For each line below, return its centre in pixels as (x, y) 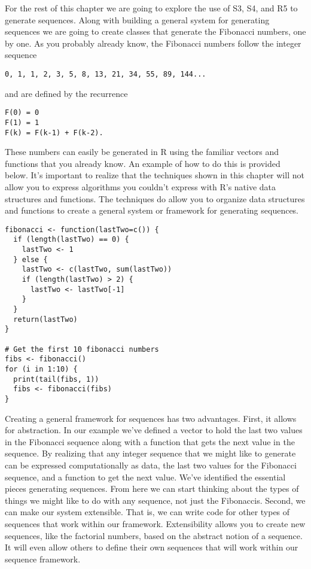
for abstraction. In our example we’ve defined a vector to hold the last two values (154, 430)
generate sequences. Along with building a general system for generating (137, 19)
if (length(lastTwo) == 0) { (71, 240)
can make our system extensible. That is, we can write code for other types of (147, 512)
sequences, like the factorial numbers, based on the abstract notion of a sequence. (154, 535)
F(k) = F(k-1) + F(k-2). (54, 133)
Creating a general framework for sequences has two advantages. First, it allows (151, 418)
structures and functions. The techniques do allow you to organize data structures (155, 198)
